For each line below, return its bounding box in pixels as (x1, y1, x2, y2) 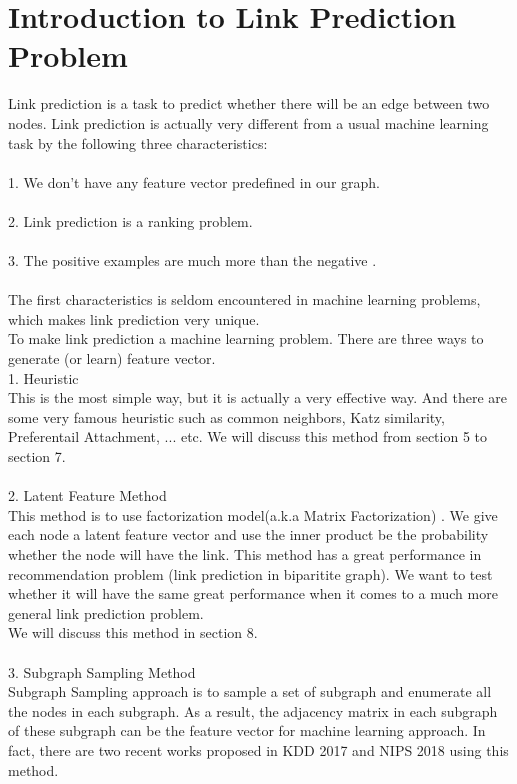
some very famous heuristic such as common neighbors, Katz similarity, (8, 406, 445, 427)
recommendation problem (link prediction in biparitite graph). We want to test (8, 563, 493, 584)
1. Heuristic (8, 367, 79, 388)
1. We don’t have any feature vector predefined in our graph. (8, 171, 381, 192)
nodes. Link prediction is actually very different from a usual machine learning (8, 112, 489, 133)
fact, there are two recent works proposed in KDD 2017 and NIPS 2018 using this (8, 739, 509, 760)
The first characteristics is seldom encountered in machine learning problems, (8, 289, 481, 310)
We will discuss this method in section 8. (8, 622, 258, 643)
